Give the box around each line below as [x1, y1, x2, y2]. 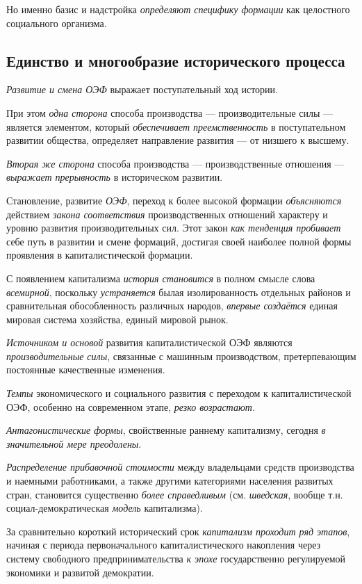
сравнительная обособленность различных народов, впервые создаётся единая [6, 298, 338, 313]
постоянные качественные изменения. [6, 362, 165, 377]
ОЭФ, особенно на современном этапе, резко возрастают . [6, 399, 255, 414]
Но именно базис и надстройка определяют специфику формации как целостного [6, 2, 350, 16]
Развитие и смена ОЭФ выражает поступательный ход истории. [6, 82, 278, 97]
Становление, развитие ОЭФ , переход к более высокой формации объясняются [6, 193, 342, 207]
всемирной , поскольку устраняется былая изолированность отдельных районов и [6, 284, 351, 299]
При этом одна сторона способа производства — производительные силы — [6, 105, 334, 120]
